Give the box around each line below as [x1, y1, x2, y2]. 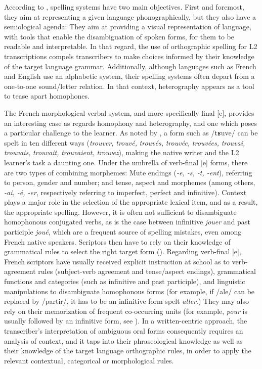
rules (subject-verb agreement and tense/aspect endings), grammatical [38, 266, 256, 276]
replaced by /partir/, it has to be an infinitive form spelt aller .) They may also [4, 296, 249, 306]
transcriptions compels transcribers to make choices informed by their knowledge [4, 51, 254, 61]
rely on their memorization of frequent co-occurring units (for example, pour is [4, 305, 247, 316]
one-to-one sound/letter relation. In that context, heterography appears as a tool [4, 80, 254, 91]
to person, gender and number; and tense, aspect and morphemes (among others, [4, 177, 255, 188]
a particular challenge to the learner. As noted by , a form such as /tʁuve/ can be [4, 127, 258, 138]
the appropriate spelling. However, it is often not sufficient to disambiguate [4, 206, 237, 217]
